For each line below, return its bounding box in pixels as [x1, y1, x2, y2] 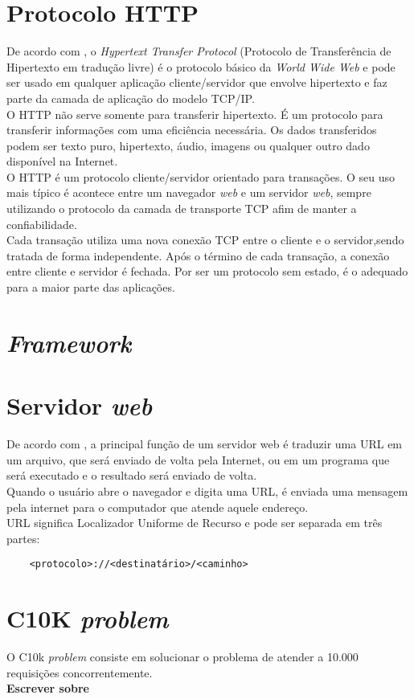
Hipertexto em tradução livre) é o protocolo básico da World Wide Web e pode [6, 58, 396, 75]
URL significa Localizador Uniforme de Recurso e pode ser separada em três [6, 514, 383, 531]
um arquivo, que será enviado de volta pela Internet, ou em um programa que [6, 451, 390, 468]
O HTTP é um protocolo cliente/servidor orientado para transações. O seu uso [6, 168, 396, 185]
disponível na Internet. [6, 153, 118, 170]
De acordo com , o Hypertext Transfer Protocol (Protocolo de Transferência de [6, 43, 391, 59]
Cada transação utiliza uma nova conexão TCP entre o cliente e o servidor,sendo [6, 231, 404, 248]
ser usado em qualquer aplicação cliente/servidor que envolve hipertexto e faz [6, 74, 387, 91]
